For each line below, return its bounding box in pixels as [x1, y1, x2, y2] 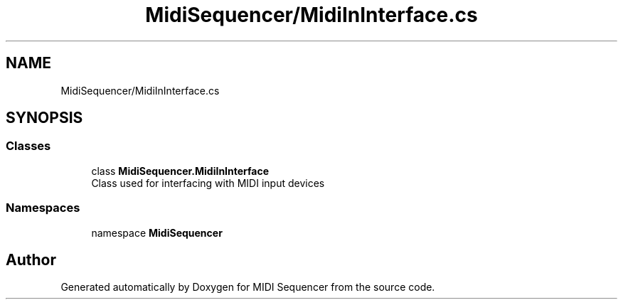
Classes [6, 139, 51, 154]
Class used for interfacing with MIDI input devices [91, 176, 325, 189]
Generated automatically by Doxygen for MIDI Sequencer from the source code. [60, 281, 435, 294]
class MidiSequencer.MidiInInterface [91, 164, 270, 177]
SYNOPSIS [6, 109, 83, 127]
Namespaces [6, 200, 80, 215]
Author [6, 250, 56, 269]
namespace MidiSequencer [91, 226, 223, 239]
